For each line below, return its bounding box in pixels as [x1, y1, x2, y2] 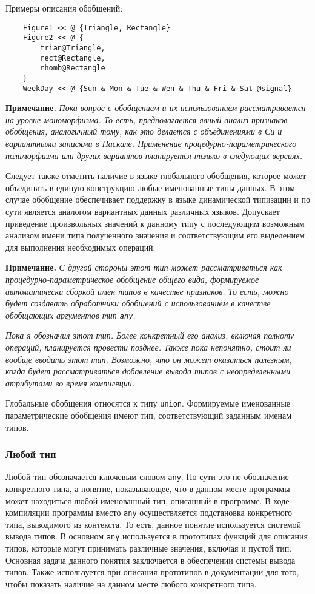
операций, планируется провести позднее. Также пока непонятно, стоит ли [5, 340, 291, 353]
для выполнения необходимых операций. [5, 240, 156, 253]
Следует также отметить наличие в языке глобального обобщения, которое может [5, 169, 307, 182]
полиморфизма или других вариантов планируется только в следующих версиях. [5, 149, 303, 161]
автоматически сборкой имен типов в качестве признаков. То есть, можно [5, 285, 289, 297]
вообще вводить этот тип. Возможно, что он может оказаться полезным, [5, 353, 292, 365]
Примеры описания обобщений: [5, 2, 123, 14]
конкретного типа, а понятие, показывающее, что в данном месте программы [5, 482, 290, 495]
